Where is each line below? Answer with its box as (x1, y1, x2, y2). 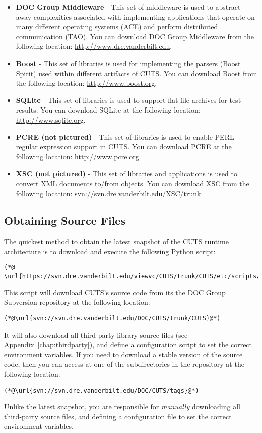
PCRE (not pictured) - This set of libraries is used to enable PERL (16, 131, 234, 142)
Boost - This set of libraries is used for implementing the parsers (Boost (16, 58, 241, 68)
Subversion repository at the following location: (4, 297, 150, 307)
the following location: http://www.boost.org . (16, 78, 157, 88)
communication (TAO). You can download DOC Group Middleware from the (16, 31, 254, 41)
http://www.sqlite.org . (16, 114, 86, 125)
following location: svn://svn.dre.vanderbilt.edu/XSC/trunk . (16, 188, 203, 198)
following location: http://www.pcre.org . (16, 151, 141, 161)
